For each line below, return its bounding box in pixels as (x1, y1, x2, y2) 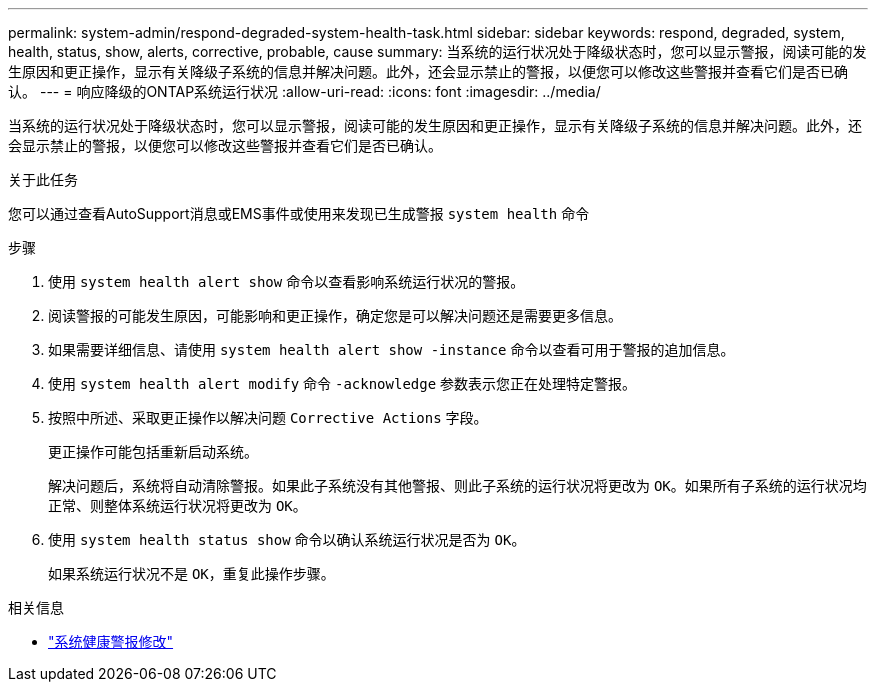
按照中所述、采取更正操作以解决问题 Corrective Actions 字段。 (48, 409, 488, 426)
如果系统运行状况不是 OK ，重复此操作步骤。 (48, 565, 335, 582)
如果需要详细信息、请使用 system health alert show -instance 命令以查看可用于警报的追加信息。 (48, 341, 735, 358)
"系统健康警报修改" (48, 633, 174, 650)
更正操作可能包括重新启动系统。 (48, 443, 258, 460)
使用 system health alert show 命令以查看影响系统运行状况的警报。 (48, 273, 525, 290)
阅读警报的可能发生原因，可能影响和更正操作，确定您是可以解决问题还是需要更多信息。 (48, 307, 622, 324)
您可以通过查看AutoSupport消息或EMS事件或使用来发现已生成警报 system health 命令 (8, 205, 590, 222)
